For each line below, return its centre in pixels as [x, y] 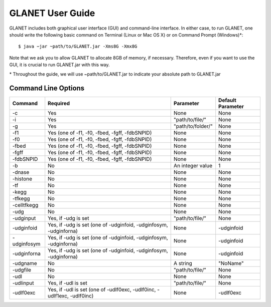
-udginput [24, 218]
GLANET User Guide [52, 13]
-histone [22, 179]
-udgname [25, 263]
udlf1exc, [58, 296]
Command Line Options [47, 88]
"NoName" [231, 263]
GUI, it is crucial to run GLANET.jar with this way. [59, 65]
